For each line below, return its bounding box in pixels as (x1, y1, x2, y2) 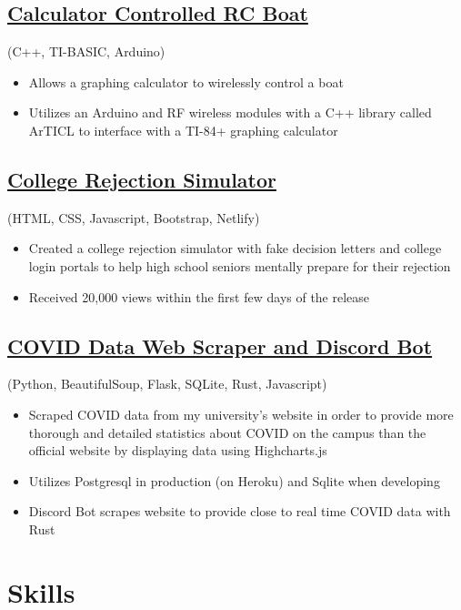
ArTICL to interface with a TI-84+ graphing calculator (28, 120, 338, 139)
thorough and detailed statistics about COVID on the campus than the (28, 422, 426, 442)
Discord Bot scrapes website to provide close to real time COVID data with (28, 502, 451, 521)
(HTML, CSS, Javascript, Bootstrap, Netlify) (7, 208, 260, 227)
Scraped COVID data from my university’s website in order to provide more (28, 404, 454, 423)
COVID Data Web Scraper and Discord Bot (7, 331, 433, 360)
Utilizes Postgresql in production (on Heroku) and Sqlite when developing (28, 471, 440, 490)
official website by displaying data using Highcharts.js (28, 441, 327, 460)
